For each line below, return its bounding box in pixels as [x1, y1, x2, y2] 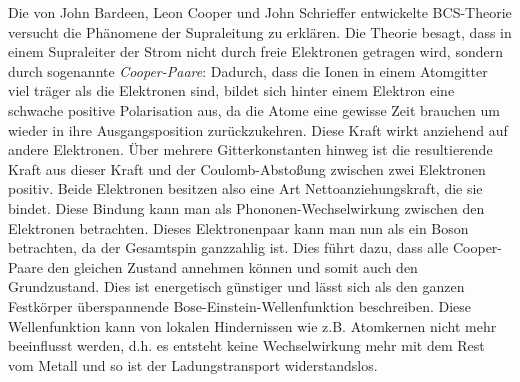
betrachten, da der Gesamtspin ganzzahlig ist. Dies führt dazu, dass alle [8, 237, 449, 258]
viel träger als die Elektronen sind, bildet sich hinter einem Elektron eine [8, 80, 455, 101]
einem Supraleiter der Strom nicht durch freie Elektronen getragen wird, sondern [8, 41, 503, 62]
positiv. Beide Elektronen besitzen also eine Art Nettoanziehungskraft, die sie [8, 178, 483, 199]
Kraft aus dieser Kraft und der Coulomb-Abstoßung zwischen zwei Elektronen [8, 158, 486, 179]
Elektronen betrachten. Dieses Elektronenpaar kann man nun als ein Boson [8, 217, 469, 238]
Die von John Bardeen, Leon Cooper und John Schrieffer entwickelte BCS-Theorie [8, 2, 512, 22]
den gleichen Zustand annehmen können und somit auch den [47, 256, 418, 277]
